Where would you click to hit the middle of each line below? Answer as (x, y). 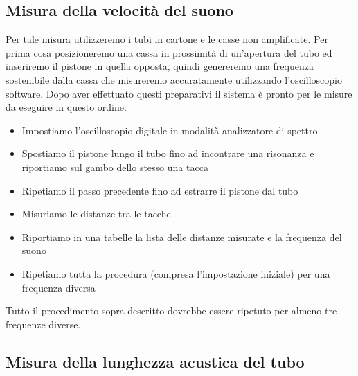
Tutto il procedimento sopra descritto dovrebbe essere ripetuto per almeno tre (171, 311)
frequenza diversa (59, 287)
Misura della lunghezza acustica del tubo (155, 361)
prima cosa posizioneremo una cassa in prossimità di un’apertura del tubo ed (169, 52)
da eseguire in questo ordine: (66, 107)
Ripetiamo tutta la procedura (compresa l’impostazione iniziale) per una (176, 273)
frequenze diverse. (43, 324)
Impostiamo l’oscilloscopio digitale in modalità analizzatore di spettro (170, 130)
